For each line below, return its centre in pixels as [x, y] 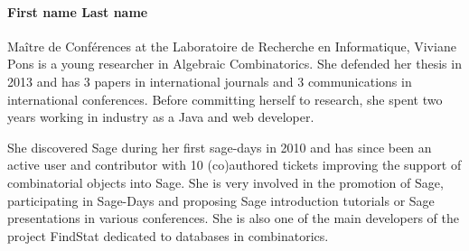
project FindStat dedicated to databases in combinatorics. [168, 235]
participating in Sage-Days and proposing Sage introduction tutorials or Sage [221, 200]
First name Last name [78, 11]
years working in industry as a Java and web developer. [161, 117]
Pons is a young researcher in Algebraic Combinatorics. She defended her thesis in [234, 64]
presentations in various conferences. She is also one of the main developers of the [233, 218]
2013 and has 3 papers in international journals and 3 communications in [210, 81]
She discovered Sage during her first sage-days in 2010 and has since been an [220, 147]
